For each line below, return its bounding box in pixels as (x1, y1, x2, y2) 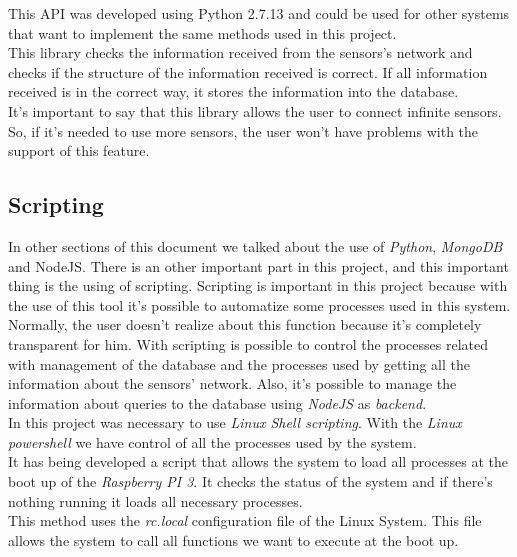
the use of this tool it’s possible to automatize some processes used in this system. (8, 294, 511, 315)
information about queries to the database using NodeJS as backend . (8, 392, 427, 413)
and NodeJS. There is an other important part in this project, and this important (8, 255, 509, 276)
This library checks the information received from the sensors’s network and (8, 42, 473, 63)
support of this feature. (8, 140, 150, 161)
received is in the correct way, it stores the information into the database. (8, 81, 459, 102)
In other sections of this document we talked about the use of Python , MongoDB (8, 235, 503, 256)
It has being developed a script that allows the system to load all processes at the (8, 451, 508, 472)
